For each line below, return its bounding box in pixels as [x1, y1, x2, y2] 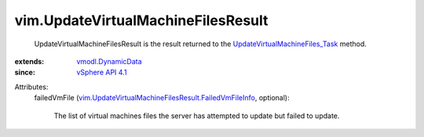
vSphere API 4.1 [76, 67, 127, 78]
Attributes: [14, 82, 49, 92]
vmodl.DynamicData [76, 56, 142, 66]
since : [14, 67, 35, 78]
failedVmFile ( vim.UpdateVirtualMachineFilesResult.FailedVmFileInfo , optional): [34, 93, 290, 103]
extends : [14, 56, 45, 66]
